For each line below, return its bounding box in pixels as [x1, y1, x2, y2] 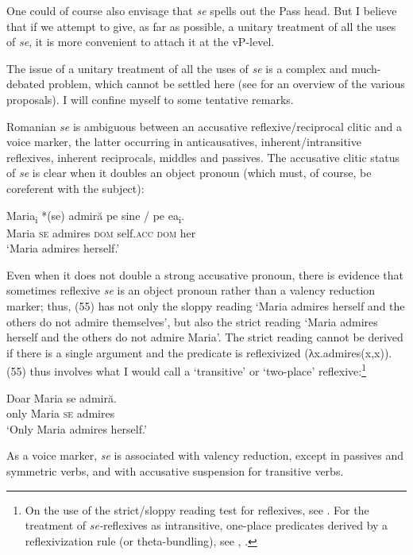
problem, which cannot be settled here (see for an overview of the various [48, 75, 405, 92]
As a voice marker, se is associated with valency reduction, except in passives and [6, 447, 404, 464]
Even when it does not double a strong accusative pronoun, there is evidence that [6, 266, 403, 283]
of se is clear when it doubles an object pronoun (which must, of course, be [6, 164, 372, 181]
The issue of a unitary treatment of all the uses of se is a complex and [6, 60, 348, 76]
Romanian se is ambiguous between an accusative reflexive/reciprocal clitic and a [6, 118, 403, 134]
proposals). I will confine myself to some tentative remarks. [6, 91, 294, 107]
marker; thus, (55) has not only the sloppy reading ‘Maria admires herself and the [6, 298, 405, 314]
